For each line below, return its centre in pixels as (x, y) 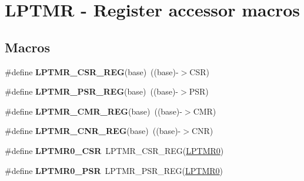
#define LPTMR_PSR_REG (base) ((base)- (91, 91)
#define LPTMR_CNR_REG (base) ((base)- (93, 131)
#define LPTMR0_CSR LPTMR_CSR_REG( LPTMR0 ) (114, 150)
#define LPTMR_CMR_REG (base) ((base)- (93, 111)
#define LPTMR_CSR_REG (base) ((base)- (92, 71)
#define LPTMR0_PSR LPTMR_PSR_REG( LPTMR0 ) (114, 170)
